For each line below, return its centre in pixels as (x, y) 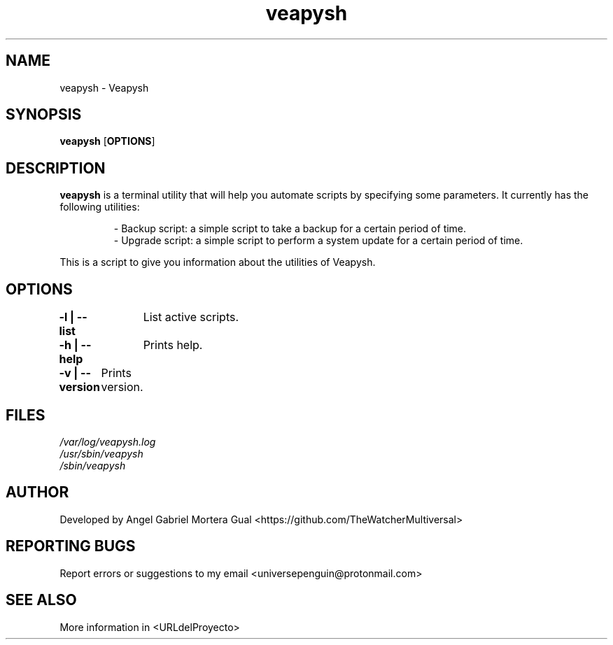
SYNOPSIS (44, 115)
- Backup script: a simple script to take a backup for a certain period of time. (290, 229)
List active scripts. (191, 317)
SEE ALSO (41, 600)
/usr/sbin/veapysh (101, 453)
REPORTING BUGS (71, 546)
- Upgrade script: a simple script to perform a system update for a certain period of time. (318, 241)
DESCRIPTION (56, 168)
